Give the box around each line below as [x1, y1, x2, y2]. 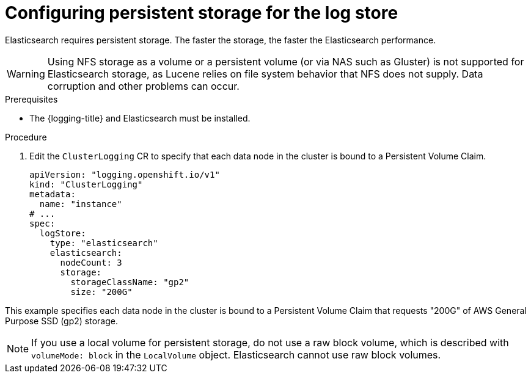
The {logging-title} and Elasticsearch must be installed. [29, 112, 251, 123]
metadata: [29, 189, 76, 199]
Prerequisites [5, 93, 58, 104]
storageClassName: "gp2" [70, 277, 189, 287]
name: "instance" [39, 198, 122, 209]
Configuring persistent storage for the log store [5, 2, 398, 23]
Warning [7, 67, 45, 80]
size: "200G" [70, 286, 133, 297]
